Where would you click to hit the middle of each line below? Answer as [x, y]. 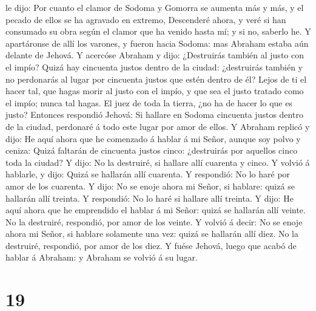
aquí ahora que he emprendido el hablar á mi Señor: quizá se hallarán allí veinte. [156, 210]
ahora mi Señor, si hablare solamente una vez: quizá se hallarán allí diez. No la [152, 234]
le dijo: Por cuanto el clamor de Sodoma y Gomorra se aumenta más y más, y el [155, 7]
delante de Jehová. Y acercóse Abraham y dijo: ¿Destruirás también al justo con [155, 55]
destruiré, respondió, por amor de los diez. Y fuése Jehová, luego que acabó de [151, 245]
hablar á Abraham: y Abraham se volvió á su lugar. [102, 257]
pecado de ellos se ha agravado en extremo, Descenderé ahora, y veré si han [146, 19]
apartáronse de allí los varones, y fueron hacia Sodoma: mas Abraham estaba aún [157, 43]
